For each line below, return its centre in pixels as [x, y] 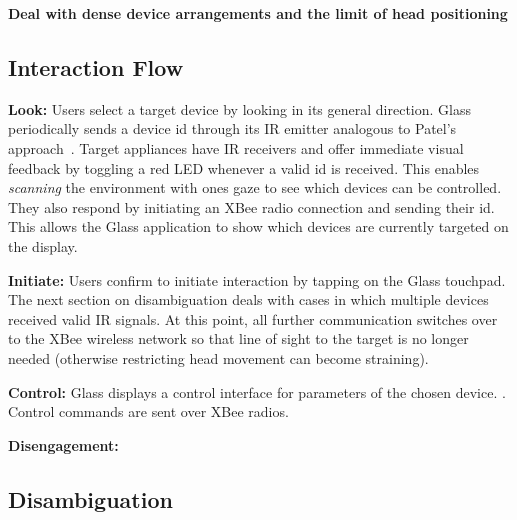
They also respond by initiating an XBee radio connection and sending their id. [251, 206]
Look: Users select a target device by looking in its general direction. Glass [239, 108]
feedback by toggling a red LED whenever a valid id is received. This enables [244, 167]
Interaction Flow [96, 66]
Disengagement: [63, 444]
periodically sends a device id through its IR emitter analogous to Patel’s [232, 128]
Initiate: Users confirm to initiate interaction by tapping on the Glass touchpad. [257, 279]
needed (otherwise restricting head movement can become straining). [218, 357]
